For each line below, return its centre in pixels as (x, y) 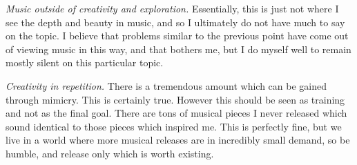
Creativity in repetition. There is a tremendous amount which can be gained (166, 85)
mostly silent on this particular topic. (85, 62)
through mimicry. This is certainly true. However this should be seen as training (175, 99)
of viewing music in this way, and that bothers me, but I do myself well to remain (178, 49)
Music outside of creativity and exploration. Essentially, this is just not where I (172, 8)
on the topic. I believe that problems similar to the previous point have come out (177, 36)
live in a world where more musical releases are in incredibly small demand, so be (178, 140)
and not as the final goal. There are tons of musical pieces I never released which (176, 113)
